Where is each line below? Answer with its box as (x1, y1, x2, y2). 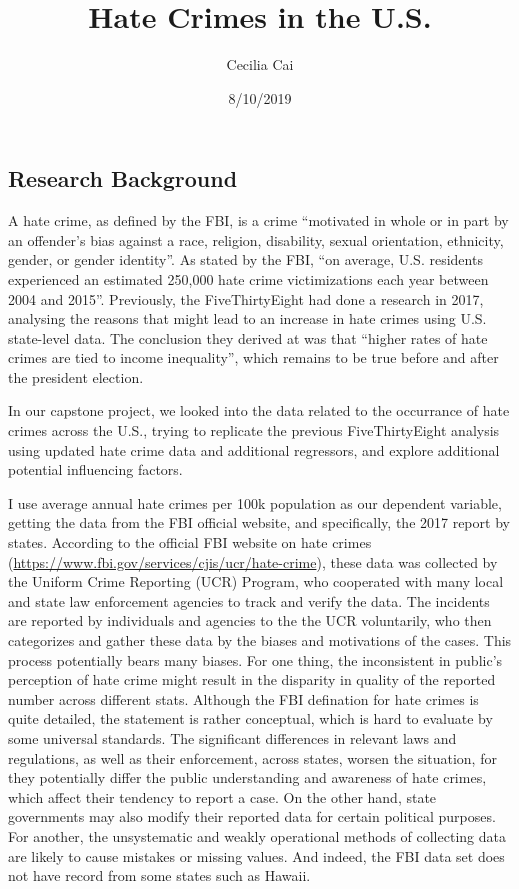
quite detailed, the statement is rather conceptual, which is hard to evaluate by (8, 708, 493, 729)
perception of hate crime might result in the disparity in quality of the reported (8, 669, 496, 690)
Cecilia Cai (226, 54, 294, 75)
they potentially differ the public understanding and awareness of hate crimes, (8, 767, 487, 788)
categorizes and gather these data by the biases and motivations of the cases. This (8, 630, 512, 650)
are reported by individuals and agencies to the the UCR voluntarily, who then (8, 610, 492, 631)
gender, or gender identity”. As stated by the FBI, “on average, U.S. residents (8, 249, 483, 270)
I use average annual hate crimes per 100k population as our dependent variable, (8, 492, 502, 513)
